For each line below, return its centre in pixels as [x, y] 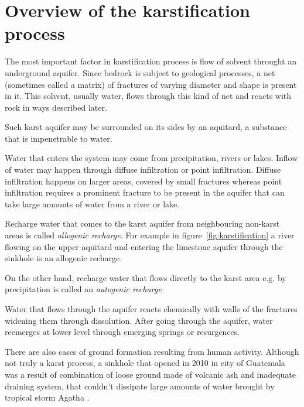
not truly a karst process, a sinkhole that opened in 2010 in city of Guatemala [145, 363]
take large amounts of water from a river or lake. [92, 203]
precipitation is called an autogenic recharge [83, 289]
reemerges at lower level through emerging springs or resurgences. [122, 332]
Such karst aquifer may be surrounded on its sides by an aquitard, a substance [146, 127]
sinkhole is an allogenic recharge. [64, 258]
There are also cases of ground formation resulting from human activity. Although [152, 351]
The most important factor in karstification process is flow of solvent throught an [151, 61]
